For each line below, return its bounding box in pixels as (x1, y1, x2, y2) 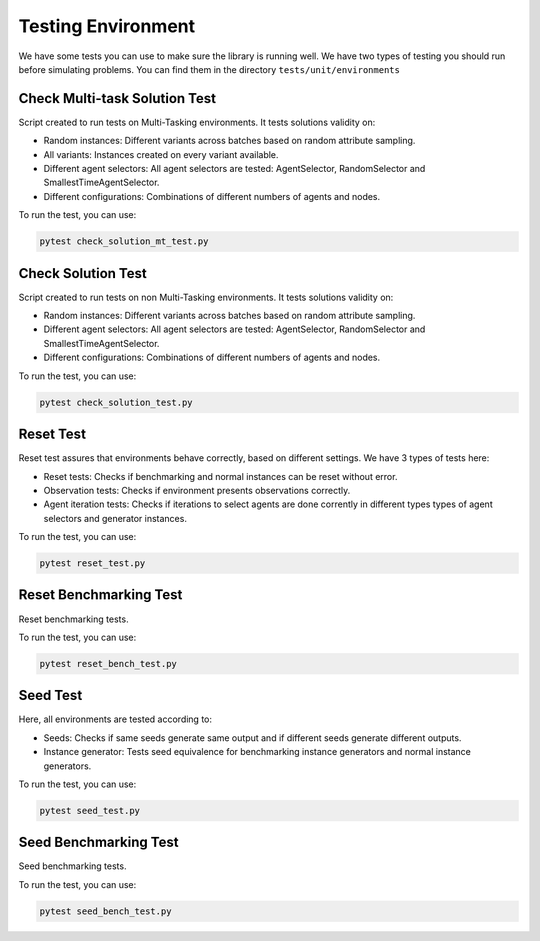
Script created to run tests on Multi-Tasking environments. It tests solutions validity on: (18, 116, 376, 128)
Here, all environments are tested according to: (18, 713, 213, 725)
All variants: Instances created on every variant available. (43, 148, 279, 160)
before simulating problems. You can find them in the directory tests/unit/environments (18, 63, 400, 75)
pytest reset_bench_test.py (39, 658, 177, 669)
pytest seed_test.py (39, 805, 140, 816)
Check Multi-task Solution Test (18, 90, 217, 107)
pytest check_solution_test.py (39, 396, 194, 408)
